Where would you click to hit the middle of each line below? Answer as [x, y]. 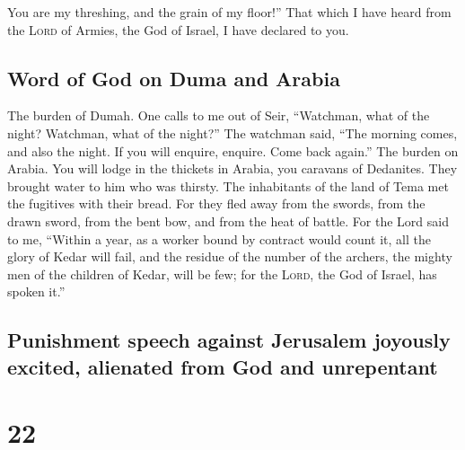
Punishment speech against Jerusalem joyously [229, 340]
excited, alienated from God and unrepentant [223, 366]
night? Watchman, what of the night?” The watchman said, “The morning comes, [232, 132]
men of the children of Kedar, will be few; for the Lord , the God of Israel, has [222, 274]
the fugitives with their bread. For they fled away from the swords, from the [216, 203]
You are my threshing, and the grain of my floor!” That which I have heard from [229, 12]
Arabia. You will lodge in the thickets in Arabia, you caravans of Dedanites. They [232, 168]
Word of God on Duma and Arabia [174, 78]
